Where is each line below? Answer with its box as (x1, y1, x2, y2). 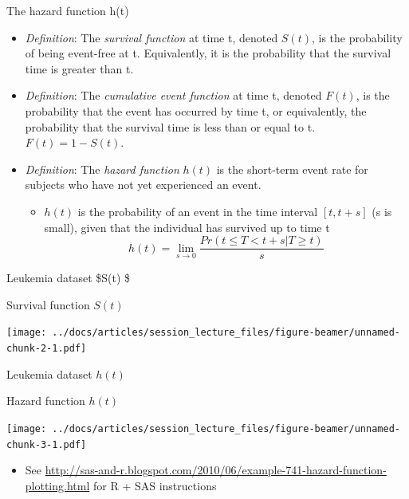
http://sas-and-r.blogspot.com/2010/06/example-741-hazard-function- (45, 462, 387, 478)
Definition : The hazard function (25, 160, 179, 177)
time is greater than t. (25, 60, 134, 77)
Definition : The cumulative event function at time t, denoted (25, 87, 322, 104)
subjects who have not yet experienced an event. (25, 176, 262, 193)
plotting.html (25, 477, 90, 493)
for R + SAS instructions (92, 477, 217, 493)
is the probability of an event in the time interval (77, 202, 318, 219)
